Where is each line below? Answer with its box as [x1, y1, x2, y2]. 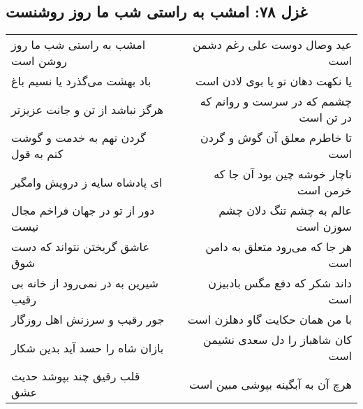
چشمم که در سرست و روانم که [200, 93, 352, 110]
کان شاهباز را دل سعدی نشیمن [203, 331, 352, 348]
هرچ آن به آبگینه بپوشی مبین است [188, 375, 352, 392]
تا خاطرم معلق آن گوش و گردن [200, 129, 352, 146]
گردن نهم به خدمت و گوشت [11, 129, 146, 146]
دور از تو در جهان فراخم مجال [11, 202, 155, 219]
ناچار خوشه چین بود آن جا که [214, 166, 352, 182]
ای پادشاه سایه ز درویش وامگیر [11, 173, 163, 190]
